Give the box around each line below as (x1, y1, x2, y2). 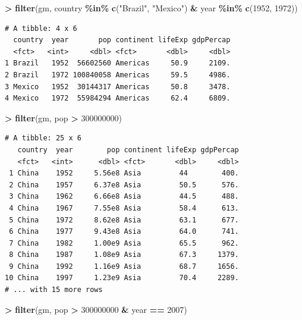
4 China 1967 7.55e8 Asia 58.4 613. (9, 203, 239, 212)
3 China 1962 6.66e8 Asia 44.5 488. (9, 192, 239, 201)
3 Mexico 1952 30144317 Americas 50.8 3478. (5, 82, 231, 91)
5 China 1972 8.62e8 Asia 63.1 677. (9, 215, 239, 224)
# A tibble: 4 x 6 (5, 24, 77, 33)
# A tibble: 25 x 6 (5, 134, 81, 143)
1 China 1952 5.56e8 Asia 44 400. (9, 169, 239, 178)
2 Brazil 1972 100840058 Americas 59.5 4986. (5, 70, 231, 79)
